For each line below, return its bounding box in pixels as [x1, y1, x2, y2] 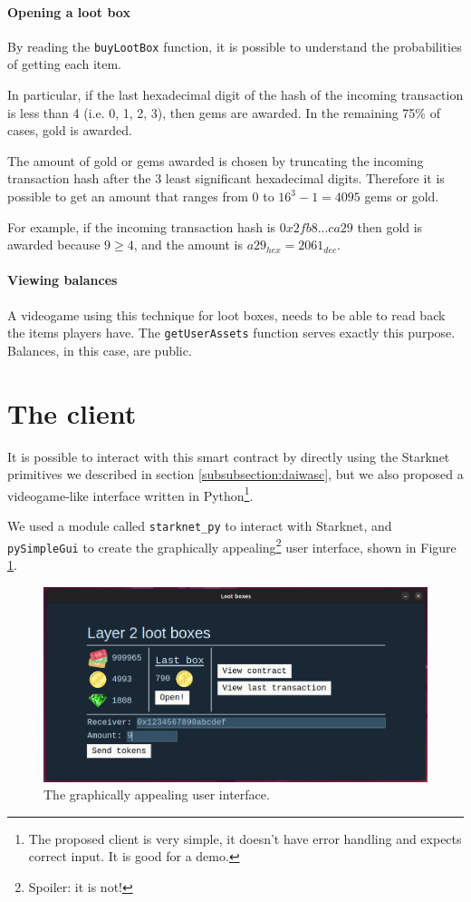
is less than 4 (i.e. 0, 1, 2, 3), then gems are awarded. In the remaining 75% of [7, 103, 440, 122]
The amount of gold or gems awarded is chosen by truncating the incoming [7, 151, 424, 170]
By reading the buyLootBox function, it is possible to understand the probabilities [7, 36, 462, 55]
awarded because [7, 235, 101, 254]
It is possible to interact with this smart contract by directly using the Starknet [7, 446, 450, 466]
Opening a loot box [7, 2, 130, 21]
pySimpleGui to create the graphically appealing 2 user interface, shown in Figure [7, 534, 457, 556]
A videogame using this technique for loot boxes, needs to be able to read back [7, 305, 446, 324]
